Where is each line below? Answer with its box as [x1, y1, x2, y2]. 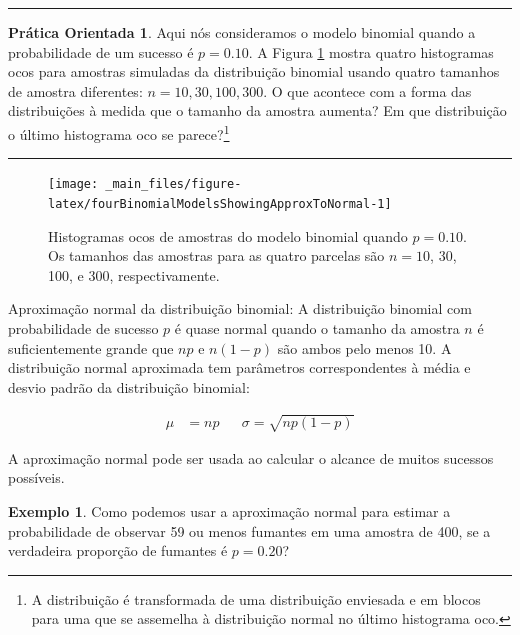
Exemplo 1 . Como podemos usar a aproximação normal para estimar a [8, 501, 451, 522]
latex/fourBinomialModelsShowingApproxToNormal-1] [48, 196, 392, 211]
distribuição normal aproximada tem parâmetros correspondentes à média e [8, 357, 471, 378]
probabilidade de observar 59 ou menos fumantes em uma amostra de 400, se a [8, 520, 491, 541]
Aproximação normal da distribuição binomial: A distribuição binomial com [8, 298, 472, 319]
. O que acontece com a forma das [263, 80, 472, 101]
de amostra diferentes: [8, 80, 143, 101]
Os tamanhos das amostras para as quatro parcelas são [48, 245, 385, 266]
